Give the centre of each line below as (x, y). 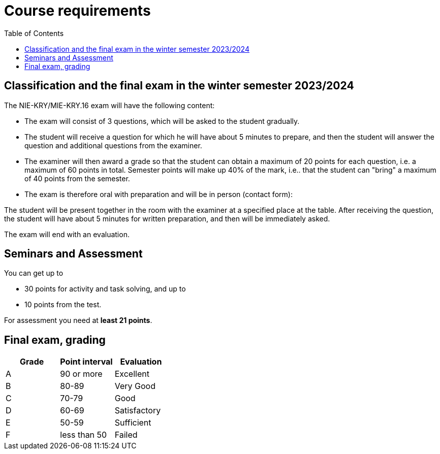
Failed (126, 435)
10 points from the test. (63, 305)
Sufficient (133, 423)
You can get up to (34, 273)
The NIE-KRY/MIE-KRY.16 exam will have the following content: (109, 105)
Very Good (135, 386)
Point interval (86, 362)
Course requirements (77, 11)
